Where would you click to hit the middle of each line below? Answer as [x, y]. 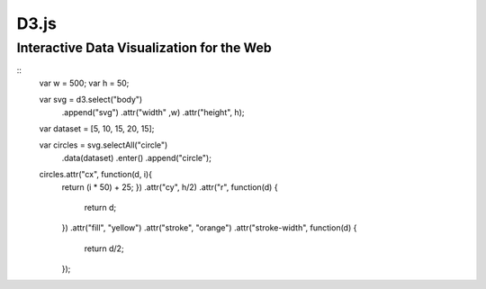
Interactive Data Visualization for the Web [144, 48]
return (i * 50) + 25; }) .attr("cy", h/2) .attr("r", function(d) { [170, 187]
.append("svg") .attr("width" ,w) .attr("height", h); [153, 112]
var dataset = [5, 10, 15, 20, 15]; [97, 128]
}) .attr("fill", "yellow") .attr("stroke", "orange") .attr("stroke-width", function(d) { [209, 228]
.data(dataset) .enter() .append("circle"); [136, 158]
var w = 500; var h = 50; [84, 83]
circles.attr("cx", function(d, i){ [96, 175]
